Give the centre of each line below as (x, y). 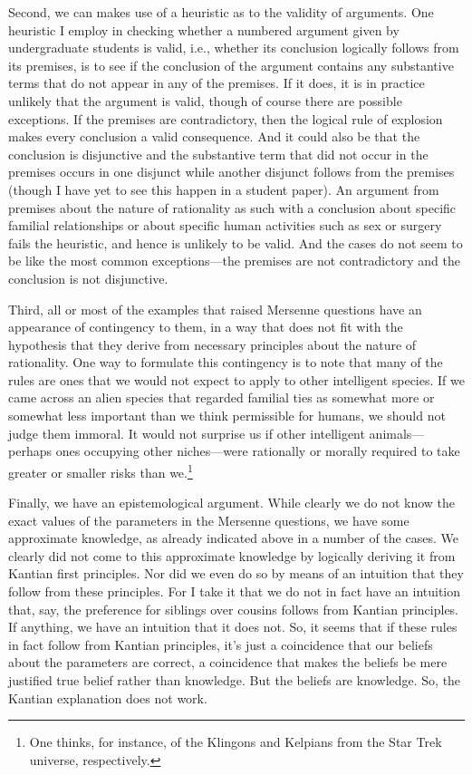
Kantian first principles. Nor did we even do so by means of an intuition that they (236, 573)
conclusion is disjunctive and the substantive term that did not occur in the (218, 154)
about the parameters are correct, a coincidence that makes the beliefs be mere (228, 662)
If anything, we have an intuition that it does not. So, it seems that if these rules (233, 627)
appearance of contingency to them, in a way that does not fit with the (206, 327)
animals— (397, 433)
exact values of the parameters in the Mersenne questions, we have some (209, 520)
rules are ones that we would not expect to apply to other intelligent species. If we (236, 379)
